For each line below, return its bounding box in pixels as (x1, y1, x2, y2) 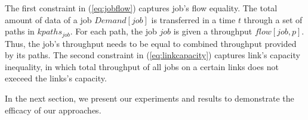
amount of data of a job (5, 13, 92, 26)
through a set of (244, 13, 303, 26)
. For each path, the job (70, 25, 157, 37)
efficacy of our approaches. (5, 103, 101, 116)
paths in (5, 25, 35, 37)
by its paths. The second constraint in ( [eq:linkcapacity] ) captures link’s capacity (5, 49, 300, 61)
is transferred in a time (151, 13, 236, 26)
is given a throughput (173, 25, 252, 37)
